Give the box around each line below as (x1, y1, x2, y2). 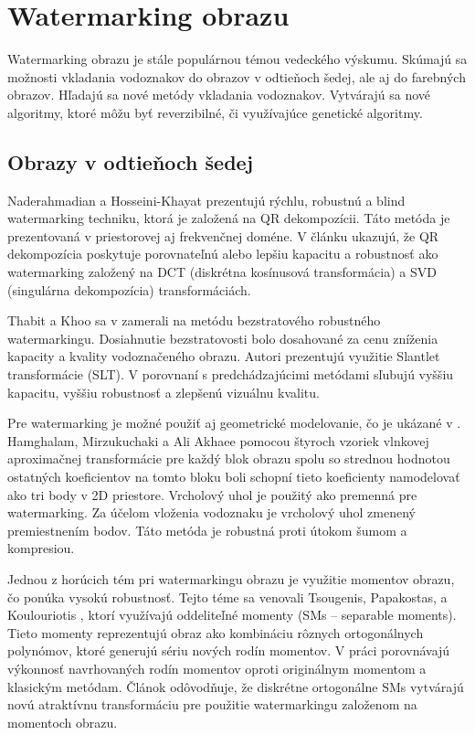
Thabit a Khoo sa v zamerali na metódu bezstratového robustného (7, 311, 381, 330)
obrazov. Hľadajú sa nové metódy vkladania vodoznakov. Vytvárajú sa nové (7, 85, 431, 104)
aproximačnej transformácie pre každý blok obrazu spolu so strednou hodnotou (7, 449, 450, 468)
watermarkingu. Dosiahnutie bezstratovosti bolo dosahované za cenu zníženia (7, 328, 438, 347)
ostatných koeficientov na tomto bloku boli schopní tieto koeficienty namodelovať (7, 467, 460, 486)
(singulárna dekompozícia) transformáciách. (7, 280, 251, 299)
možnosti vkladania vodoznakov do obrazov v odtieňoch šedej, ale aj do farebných (7, 67, 466, 86)
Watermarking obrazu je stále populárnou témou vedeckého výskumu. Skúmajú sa (7, 49, 468, 69)
